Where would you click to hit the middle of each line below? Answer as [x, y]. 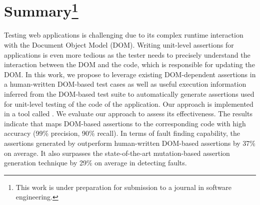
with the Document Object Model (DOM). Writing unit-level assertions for [119, 45]
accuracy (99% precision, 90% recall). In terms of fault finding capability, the [122, 133]
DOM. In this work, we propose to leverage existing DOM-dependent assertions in [130, 74]
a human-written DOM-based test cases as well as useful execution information [125, 84]
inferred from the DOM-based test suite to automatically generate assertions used [129, 94]
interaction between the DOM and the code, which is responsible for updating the [129, 64]
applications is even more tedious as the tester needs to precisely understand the [127, 54]
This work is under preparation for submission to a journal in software [124, 187]
